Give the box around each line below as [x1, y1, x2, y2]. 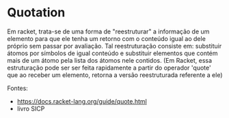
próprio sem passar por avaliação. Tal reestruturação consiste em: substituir [7, 42, 222, 50]
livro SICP [16, 104, 45, 113]
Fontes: [7, 84, 29, 92]
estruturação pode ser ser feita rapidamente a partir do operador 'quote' [7, 63, 211, 72]
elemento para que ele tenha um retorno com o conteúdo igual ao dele [7, 34, 206, 42]
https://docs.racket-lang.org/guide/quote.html [16, 97, 147, 105]
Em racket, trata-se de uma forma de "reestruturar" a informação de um [7, 27, 210, 35]
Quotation [7, 5, 66, 20]
